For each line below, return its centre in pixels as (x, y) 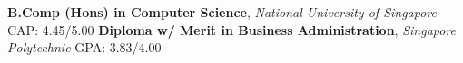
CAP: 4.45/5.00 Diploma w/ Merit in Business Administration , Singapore (232, 29)
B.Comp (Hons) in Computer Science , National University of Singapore (222, 12)
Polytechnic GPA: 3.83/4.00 (84, 47)
